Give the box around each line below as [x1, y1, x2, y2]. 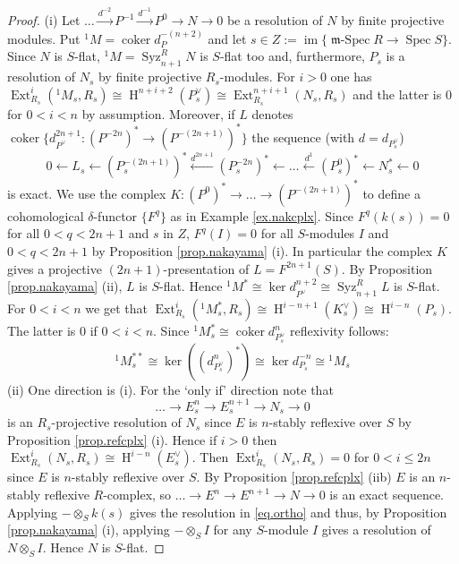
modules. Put [7, 29, 81, 47]
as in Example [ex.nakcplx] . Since [170, 206, 354, 225]
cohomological [7, 206, 84, 225]
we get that [85, 299, 148, 318]
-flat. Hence [158, 277, 223, 295]
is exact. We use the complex [7, 184, 166, 202]
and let [208, 29, 247, 47]
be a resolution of [226, 11, 323, 30]
